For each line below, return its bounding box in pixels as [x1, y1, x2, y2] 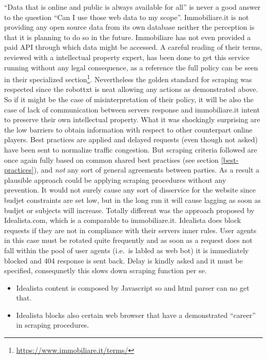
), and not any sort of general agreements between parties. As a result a [33, 164, 260, 175]
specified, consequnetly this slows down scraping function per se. [4, 265, 207, 276]
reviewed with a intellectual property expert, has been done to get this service [4, 51, 250, 62]
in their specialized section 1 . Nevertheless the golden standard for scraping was [4, 72, 252, 84]
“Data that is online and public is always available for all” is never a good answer [4, 2, 261, 12]
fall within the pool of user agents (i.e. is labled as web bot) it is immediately [4, 244, 249, 255]
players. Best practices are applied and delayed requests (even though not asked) [4, 134, 258, 145]
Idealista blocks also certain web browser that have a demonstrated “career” [16, 309, 256, 320]
